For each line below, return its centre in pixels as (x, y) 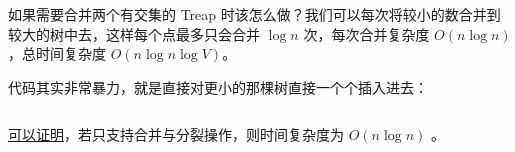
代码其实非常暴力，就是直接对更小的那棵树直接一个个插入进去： (218, 86)
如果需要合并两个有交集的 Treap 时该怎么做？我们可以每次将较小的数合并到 (254, 14)
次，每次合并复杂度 (366, 33)
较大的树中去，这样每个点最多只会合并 (134, 33)
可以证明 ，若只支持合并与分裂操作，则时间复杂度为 (176, 134)
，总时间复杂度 (57, 53)
